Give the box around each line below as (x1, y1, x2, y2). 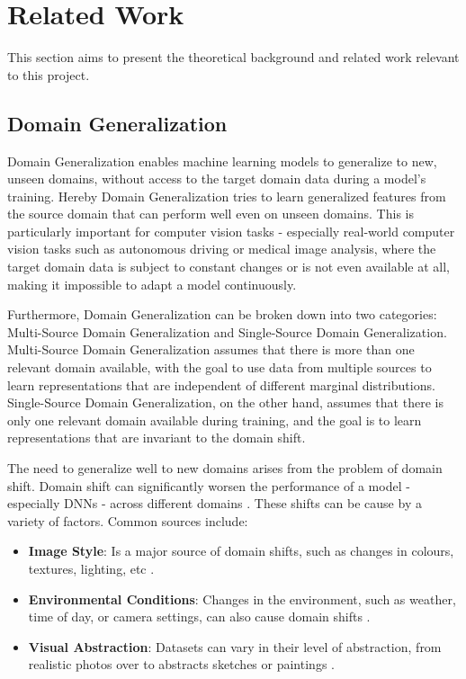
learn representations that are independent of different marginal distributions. (7, 375, 435, 394)
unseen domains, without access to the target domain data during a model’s (7, 169, 426, 188)
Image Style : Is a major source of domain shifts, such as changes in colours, (28, 541, 454, 560)
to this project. (7, 65, 90, 84)
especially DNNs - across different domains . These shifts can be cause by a (7, 494, 422, 513)
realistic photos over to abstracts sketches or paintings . (28, 655, 335, 674)
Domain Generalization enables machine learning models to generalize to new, (7, 151, 437, 170)
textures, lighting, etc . (28, 558, 155, 577)
